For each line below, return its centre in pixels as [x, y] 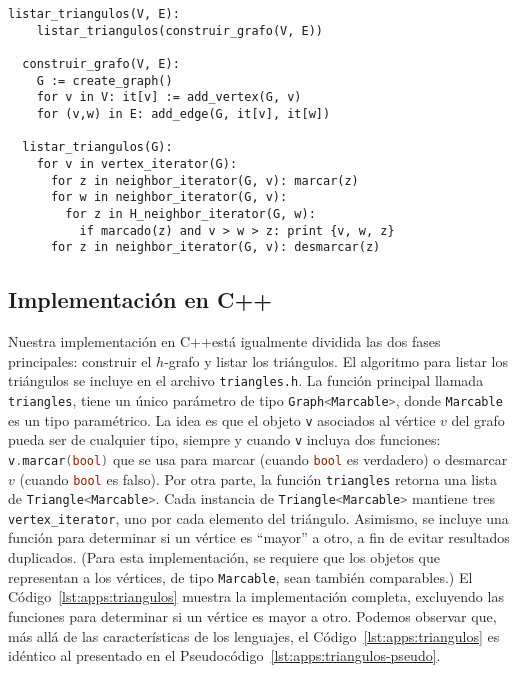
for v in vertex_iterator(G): [137, 163]
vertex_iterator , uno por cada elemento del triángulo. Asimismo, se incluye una [258, 517]
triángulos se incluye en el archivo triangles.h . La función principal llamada [246, 380]
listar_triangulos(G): [97, 147]
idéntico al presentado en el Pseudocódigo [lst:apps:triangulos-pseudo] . [224, 655]
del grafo [478, 419]
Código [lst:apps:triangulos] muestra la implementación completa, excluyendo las [256, 596]
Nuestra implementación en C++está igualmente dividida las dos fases [224, 341]
